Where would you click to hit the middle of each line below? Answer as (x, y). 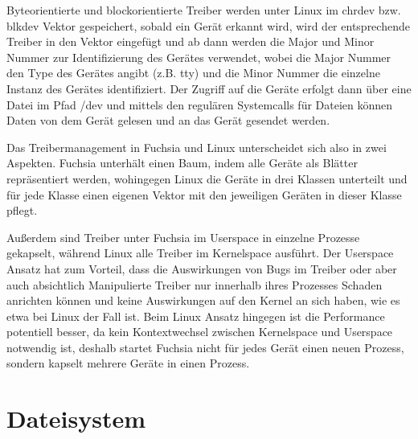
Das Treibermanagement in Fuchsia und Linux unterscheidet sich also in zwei (197, 147)
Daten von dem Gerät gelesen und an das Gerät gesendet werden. (168, 120)
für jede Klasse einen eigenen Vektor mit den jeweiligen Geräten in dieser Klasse (204, 194)
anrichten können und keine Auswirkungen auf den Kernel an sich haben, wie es (203, 300)
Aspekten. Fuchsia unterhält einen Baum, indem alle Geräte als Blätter (182, 163)
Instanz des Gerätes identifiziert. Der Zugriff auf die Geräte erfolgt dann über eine (209, 88)
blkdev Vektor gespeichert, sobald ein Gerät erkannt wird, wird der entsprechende (208, 25)
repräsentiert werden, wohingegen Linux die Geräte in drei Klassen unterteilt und (207, 178)
